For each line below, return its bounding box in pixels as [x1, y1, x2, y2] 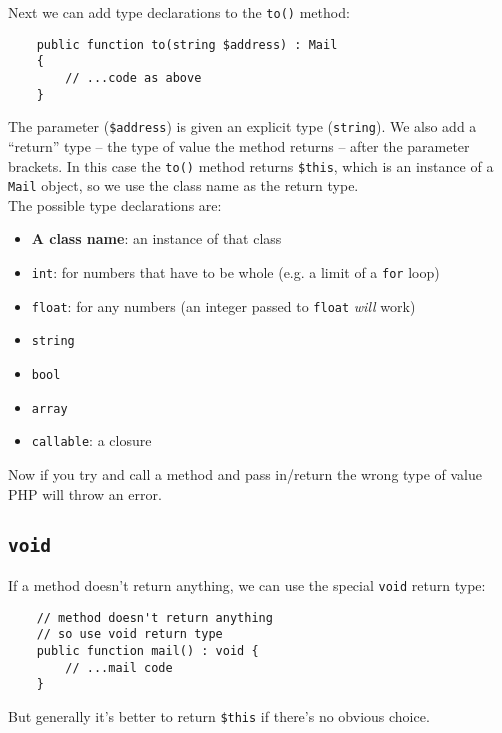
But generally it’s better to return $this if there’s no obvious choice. [8, 705, 430, 726]
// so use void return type [36, 627, 223, 642]
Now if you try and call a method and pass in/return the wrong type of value [8, 463, 482, 484]
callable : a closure [31, 430, 152, 451]
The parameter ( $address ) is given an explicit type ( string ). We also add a [8, 116, 477, 137]
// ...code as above [65, 70, 202, 85]
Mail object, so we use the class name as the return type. [8, 175, 359, 196]
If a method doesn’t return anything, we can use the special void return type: [8, 574, 486, 595]
